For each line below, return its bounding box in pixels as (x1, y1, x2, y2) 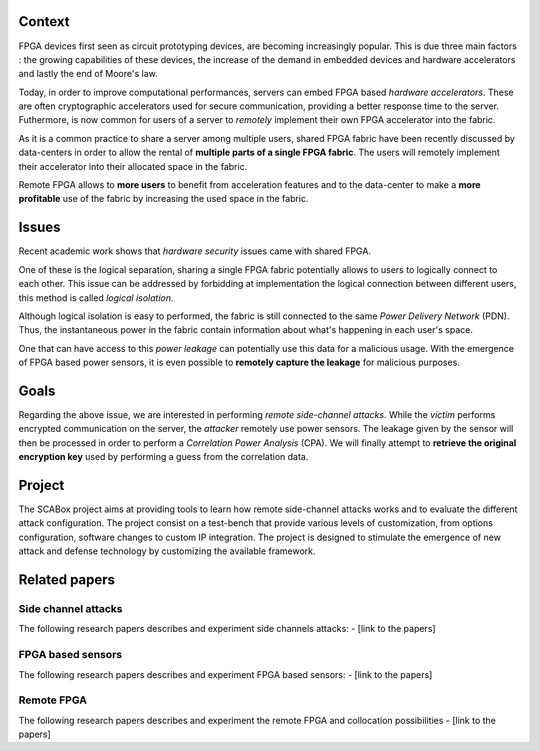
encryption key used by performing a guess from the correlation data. (18, 451, 309, 463)
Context (18, 13, 70, 30)
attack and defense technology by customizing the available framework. (18, 545, 316, 557)
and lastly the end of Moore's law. (18, 68, 159, 80)
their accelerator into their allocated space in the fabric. (18, 160, 248, 172)
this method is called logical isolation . (18, 291, 174, 304)
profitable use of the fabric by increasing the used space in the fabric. (18, 193, 309, 205)
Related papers (18, 571, 115, 589)
